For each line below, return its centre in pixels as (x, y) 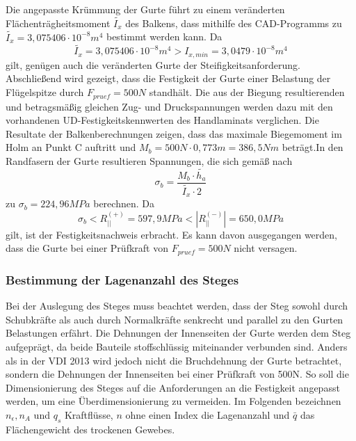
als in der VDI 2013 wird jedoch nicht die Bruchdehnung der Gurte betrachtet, (174, 360)
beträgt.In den (313, 147)
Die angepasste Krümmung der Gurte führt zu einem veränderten (145, 9)
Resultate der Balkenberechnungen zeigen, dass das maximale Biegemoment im (174, 133)
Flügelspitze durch (45, 92)
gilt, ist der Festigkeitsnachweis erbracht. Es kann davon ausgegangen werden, (171, 234)
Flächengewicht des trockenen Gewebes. (90, 429)
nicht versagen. (266, 248)
